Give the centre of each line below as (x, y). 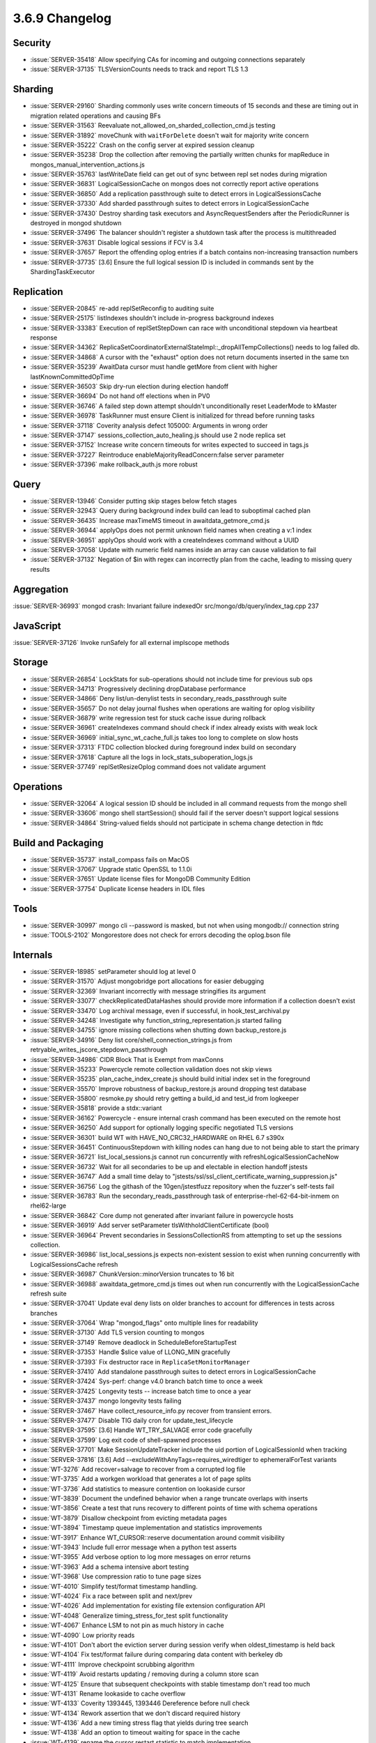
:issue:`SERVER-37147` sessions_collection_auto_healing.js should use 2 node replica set (158, 435)
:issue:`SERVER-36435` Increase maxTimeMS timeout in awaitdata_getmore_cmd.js (150, 520)
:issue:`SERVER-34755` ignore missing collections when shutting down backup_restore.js (158, 1030)
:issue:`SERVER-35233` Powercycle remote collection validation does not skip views (151, 1069)
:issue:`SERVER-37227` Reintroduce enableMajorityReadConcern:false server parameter (157, 455)
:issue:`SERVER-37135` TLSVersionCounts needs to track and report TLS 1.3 (139, 69)
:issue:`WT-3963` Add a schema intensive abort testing (110, 1567)
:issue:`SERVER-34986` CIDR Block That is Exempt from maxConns (127, 1059)
